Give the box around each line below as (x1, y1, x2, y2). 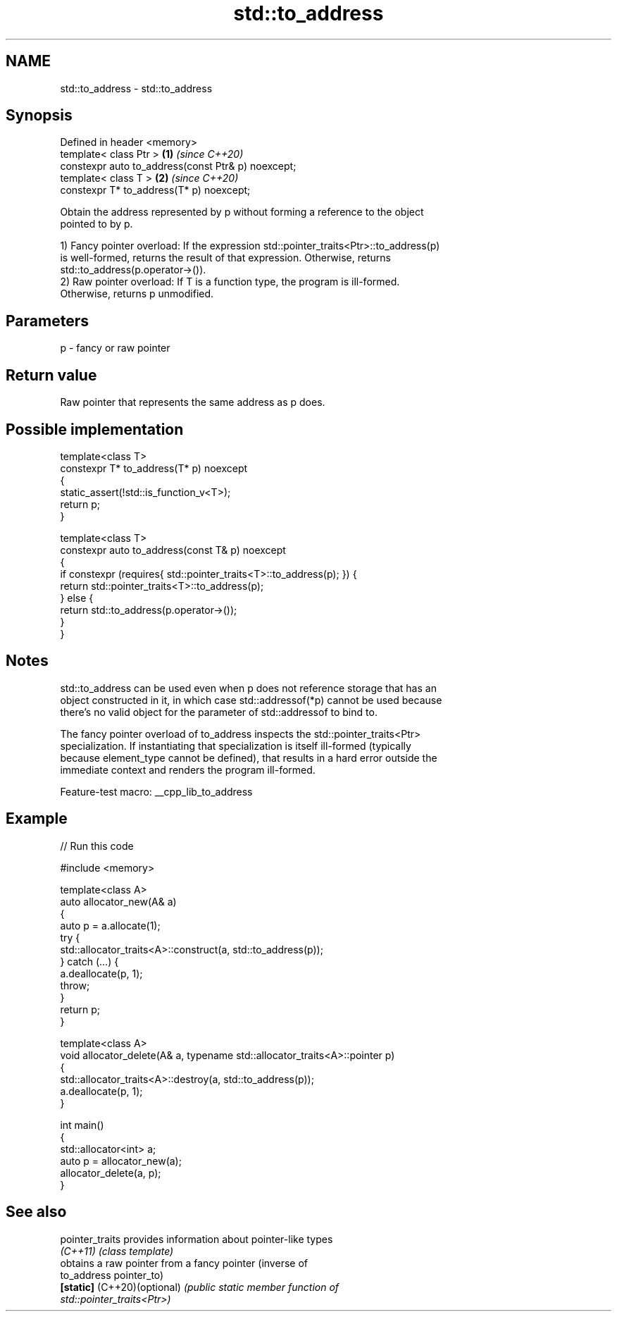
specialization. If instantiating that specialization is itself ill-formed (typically (60, 739, 411, 752)
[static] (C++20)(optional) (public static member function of (60, 1280, 339, 1293)
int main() (60, 1118, 104, 1131)
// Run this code (60, 839, 134, 852)
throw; (60, 979, 90, 991)
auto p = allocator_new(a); (60, 1154, 182, 1167)
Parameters (6, 311, 89, 330)
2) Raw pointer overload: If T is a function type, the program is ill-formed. (60, 276, 400, 288)
